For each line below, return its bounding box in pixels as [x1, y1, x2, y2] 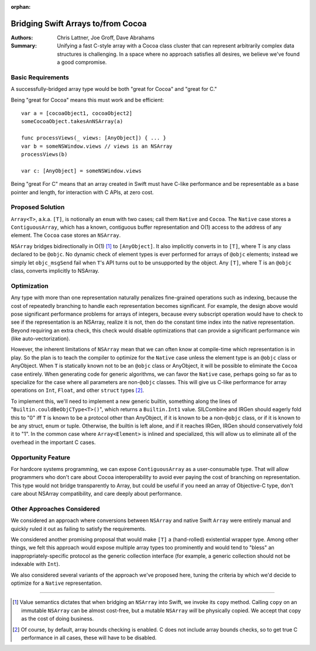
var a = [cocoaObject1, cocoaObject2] [21, 110, 133, 117]
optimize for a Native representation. [11, 579, 102, 586]
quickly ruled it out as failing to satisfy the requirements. [11, 525, 146, 532]
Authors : [11, 34, 33, 41]
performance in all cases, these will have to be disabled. [21, 634, 157, 641]
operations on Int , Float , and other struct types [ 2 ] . [11, 387, 145, 394]
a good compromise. [57, 59, 107, 66]
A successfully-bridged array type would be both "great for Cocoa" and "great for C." [11, 86, 217, 93]
